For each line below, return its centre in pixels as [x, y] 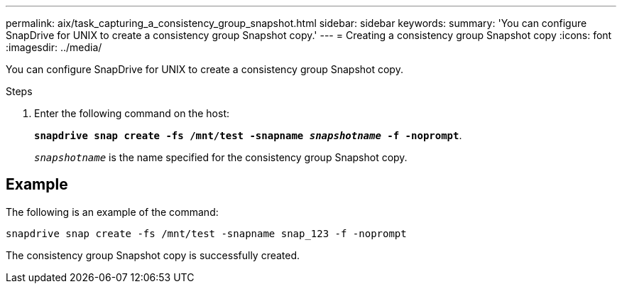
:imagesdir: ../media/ [54, 47]
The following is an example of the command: [112, 212]
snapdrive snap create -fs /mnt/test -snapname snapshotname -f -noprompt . [248, 135]
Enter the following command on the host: [132, 113]
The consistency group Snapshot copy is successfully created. [153, 255]
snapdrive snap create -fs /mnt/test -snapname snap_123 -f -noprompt [206, 233]
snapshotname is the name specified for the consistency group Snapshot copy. [221, 157]
